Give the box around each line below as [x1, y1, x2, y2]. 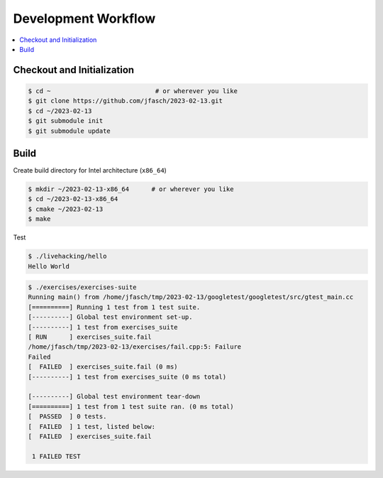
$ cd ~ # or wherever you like [28, 87, 238, 95]
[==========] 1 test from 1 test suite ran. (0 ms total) [28, 402, 234, 411]
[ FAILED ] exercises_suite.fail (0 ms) [28, 363, 178, 371]
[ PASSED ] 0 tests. [28, 413, 107, 420]
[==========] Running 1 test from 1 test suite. [28, 303, 201, 311]
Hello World [28, 262, 70, 270]
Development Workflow [13, 11, 156, 26]
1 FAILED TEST [32, 452, 81, 460]
